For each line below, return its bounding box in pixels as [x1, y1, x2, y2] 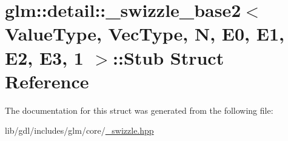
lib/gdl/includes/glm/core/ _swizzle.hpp [5, 124, 154, 137]
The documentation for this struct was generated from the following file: [5, 103, 273, 116]
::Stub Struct [113, 45, 224, 70]
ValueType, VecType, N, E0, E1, [5, 21, 284, 46]
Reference [5, 68, 89, 93]
